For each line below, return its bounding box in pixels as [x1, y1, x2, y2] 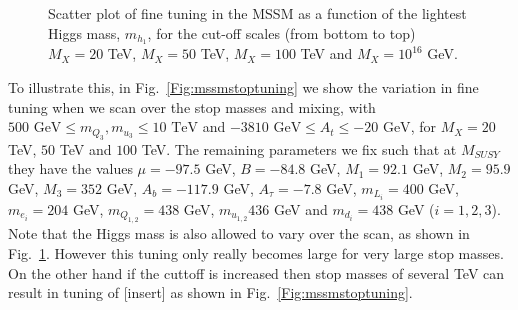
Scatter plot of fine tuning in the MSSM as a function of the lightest [48, 3, 467, 23]
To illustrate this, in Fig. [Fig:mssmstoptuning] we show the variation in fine [8, 77, 479, 98]
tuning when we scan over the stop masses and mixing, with [8, 96, 376, 117]
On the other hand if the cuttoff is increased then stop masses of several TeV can [8, 262, 505, 283]
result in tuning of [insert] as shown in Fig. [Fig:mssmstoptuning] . [8, 282, 413, 303]
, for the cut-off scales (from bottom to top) [147, 22, 416, 43]
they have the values [8, 158, 133, 179]
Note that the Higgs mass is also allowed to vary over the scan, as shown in [8, 223, 470, 244]
